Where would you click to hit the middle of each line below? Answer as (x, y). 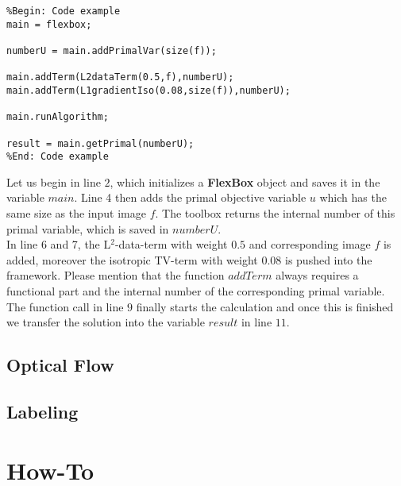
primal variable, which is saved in (88, 228)
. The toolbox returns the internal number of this (275, 213)
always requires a (317, 275)
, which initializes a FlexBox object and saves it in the (245, 181)
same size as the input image (76, 213)
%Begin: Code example (64, 11)
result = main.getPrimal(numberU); (100, 143)
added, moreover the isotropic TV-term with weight (132, 259)
